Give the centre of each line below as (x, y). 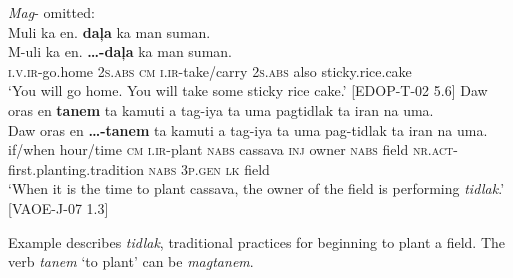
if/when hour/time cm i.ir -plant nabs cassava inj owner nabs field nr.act (231, 149)
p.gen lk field (228, 168)
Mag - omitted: (51, 12)
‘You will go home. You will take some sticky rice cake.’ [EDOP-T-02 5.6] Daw (248, 90)
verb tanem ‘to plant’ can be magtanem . (131, 261)
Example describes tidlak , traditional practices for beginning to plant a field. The (257, 241)
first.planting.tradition (76, 168)
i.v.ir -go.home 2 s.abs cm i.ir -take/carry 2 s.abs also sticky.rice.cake (210, 70)
